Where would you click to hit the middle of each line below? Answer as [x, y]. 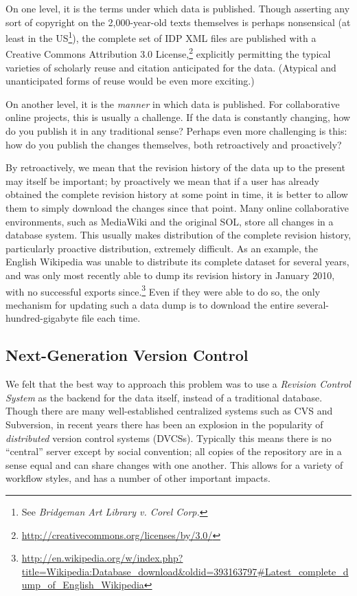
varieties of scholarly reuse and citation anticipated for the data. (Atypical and [171, 67]
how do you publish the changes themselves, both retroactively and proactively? [174, 144]
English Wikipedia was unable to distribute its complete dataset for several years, [177, 262]
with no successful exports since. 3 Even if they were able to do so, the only [163, 290]
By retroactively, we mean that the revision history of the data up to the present [175, 167]
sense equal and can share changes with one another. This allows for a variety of [174, 464]
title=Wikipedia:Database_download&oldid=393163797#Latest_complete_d [185, 571]
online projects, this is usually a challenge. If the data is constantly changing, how [178, 117]
